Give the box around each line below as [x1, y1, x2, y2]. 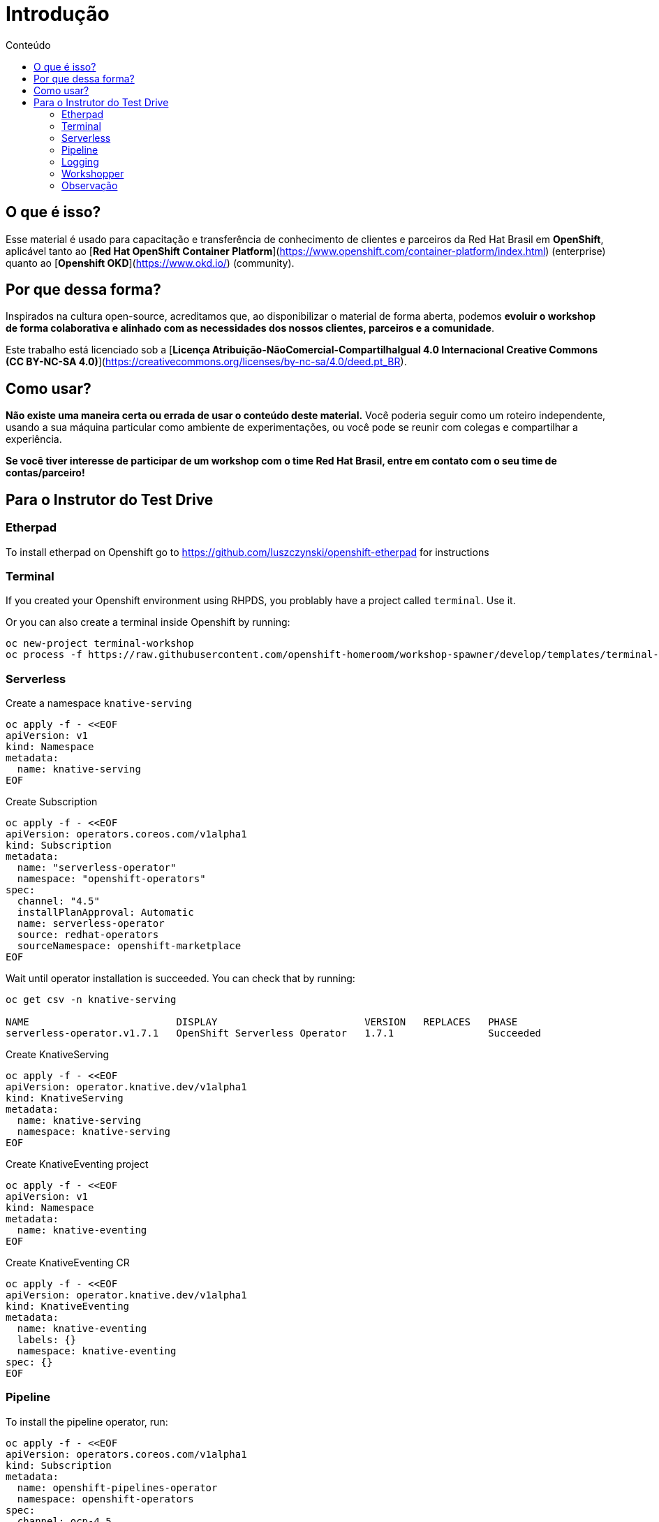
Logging [61, 155, 99, 168]
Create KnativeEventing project [6, 1158, 149, 1170]
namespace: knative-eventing [17, 1345, 177, 1356]
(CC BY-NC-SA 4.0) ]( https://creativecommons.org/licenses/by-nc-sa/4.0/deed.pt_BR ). [6, 356, 407, 368]
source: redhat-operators [17, 929, 159, 940]
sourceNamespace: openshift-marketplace [17, 940, 242, 951]
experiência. [6, 433, 62, 446]
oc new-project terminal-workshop [6, 638, 194, 650]
